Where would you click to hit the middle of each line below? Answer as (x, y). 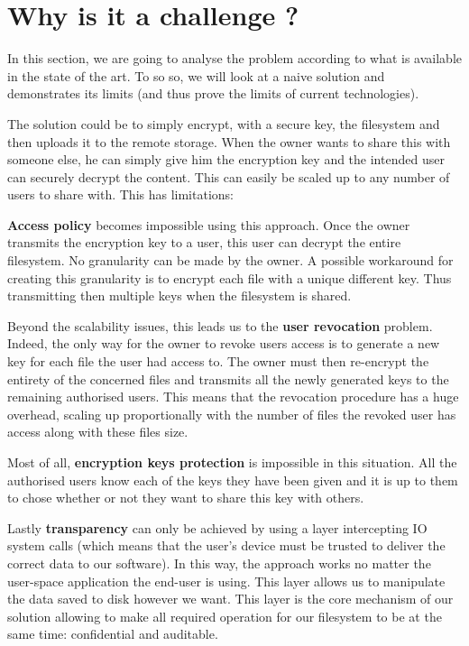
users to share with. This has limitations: (120, 194)
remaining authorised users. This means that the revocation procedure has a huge (233, 397)
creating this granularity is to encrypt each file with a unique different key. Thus (230, 277)
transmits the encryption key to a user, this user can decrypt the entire (204, 242)
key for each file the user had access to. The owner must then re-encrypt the (218, 361)
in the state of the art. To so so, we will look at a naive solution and (196, 75)
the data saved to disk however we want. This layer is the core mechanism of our (230, 599)
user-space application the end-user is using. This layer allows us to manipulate (226, 581)
